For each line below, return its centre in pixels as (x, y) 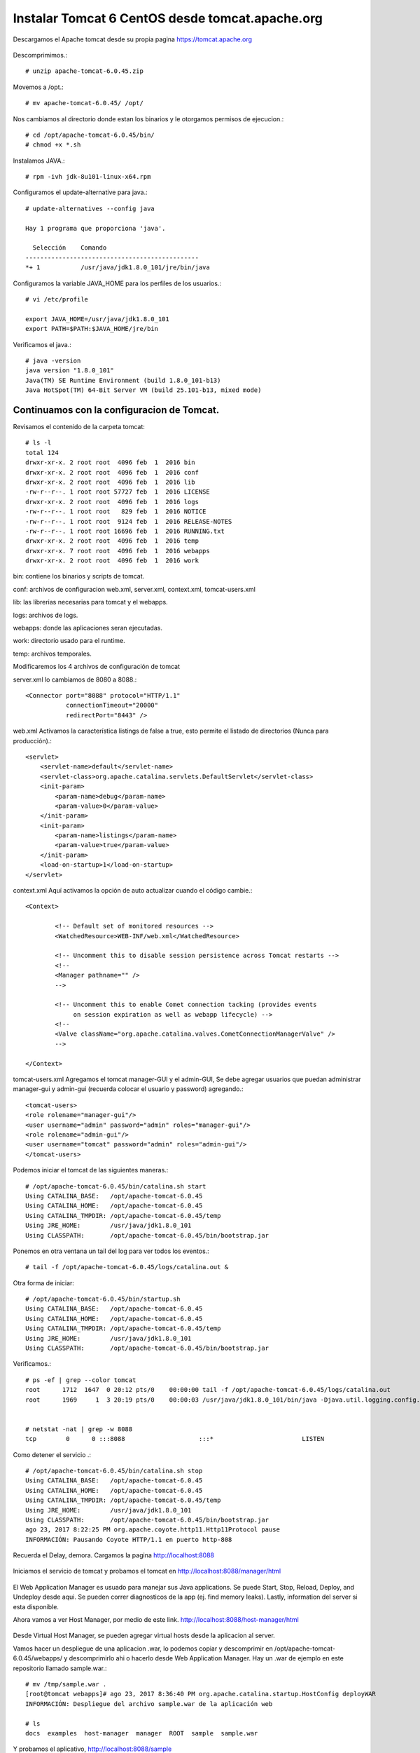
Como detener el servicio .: (52, 1454)
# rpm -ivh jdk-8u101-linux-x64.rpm (88, 177)
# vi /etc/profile (57, 299)
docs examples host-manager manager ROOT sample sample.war (142, 1733)
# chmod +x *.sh (53, 145)
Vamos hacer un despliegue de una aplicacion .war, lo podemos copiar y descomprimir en (143, 1649)
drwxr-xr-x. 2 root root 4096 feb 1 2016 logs (112, 502)
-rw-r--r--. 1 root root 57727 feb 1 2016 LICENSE (118, 492)
